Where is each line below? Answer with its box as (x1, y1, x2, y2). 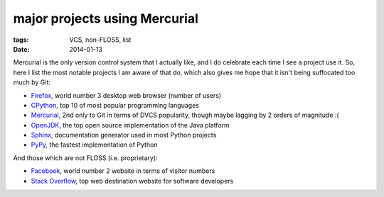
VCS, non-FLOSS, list (69, 35, 132, 44)
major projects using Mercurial (13, 11, 199, 26)
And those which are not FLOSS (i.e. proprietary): (13, 153, 158, 162)
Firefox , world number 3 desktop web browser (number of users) (31, 91, 222, 99)
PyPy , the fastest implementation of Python (31, 140, 158, 149)
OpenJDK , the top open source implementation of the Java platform (31, 120, 230, 129)
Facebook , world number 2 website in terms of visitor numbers (31, 167, 215, 175)
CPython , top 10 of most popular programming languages (31, 101, 199, 109)
